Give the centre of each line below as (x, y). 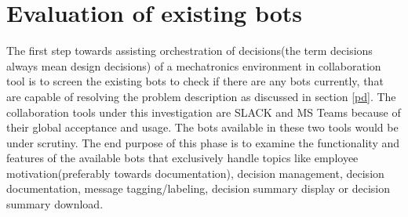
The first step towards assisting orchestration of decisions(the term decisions (189, 51)
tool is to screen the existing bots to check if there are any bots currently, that (195, 81)
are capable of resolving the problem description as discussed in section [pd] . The (201, 96)
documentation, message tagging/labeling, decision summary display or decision (198, 188)
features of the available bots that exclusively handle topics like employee (182, 158)
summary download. (55, 204)
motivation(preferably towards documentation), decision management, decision (195, 173)
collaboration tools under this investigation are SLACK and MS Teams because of (204, 112)
